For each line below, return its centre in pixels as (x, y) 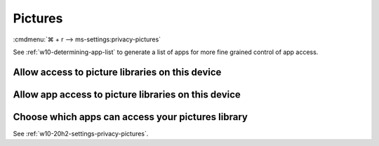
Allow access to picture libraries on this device (117, 72)
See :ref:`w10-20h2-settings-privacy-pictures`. (81, 133)
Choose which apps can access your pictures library (131, 117)
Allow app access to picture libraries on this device (127, 94)
